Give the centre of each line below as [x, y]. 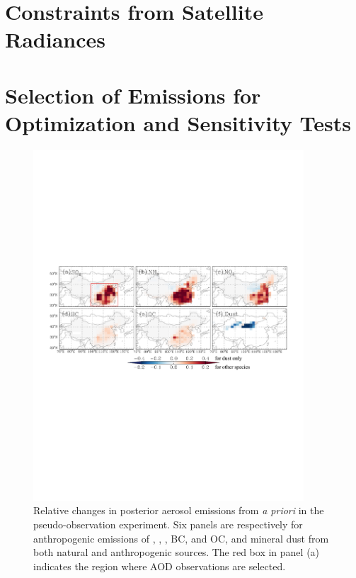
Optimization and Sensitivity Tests [178, 122]
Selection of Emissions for [133, 95]
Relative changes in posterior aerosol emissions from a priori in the [179, 510]
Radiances [55, 39]
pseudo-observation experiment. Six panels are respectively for [168, 524]
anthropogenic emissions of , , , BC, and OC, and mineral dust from [181, 538]
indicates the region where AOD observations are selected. [160, 566]
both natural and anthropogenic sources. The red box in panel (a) [177, 552]
